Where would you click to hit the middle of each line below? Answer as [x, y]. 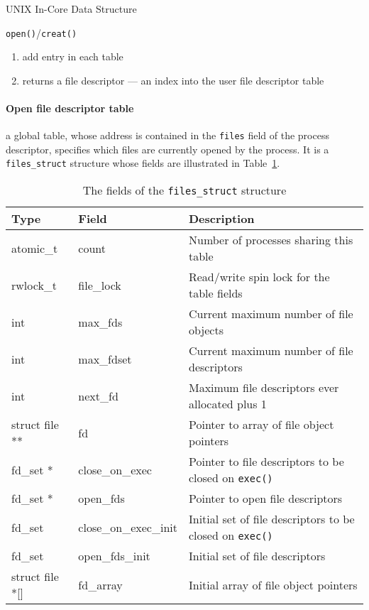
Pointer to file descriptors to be [266, 462]
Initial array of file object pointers [273, 584]
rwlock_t [34, 285]
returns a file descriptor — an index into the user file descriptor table [173, 80]
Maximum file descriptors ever [264, 388]
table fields [215, 293]
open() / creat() [42, 32]
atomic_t [35, 248]
